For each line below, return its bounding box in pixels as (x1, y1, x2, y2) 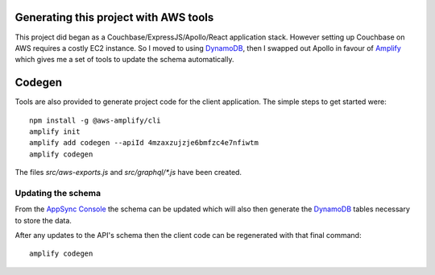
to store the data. (14, 215, 72, 225)
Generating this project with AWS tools (14, 10, 214, 24)
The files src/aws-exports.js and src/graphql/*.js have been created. (14, 168, 242, 177)
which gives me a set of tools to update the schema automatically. (14, 55, 234, 65)
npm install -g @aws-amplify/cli (29, 115, 161, 125)
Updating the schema (14, 187, 101, 198)
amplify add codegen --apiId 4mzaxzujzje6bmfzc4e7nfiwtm (29, 138, 259, 148)
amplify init (29, 127, 81, 136)
